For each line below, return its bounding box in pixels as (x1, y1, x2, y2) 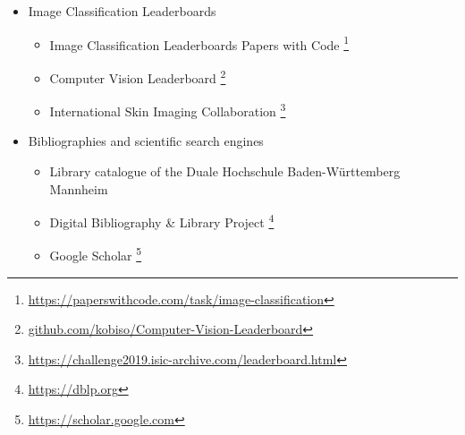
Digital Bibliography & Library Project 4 (49, 210, 275, 231)
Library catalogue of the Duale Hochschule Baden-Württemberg (49, 161, 401, 180)
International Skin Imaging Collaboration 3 (49, 99, 286, 120)
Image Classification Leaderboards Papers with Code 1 (49, 32, 350, 54)
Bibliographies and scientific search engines (28, 132, 264, 150)
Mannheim (49, 179, 108, 198)
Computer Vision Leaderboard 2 (49, 65, 226, 87)
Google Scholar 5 (49, 243, 142, 265)
